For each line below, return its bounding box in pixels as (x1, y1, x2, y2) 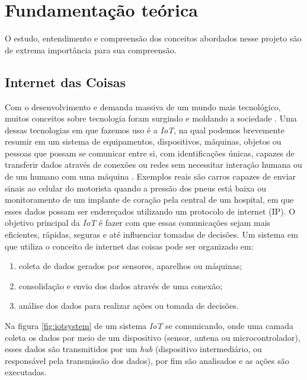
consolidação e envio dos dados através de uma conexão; (18, 279, 223, 292)
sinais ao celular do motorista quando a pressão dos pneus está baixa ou (5, 181, 266, 194)
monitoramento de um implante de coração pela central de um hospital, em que (5, 193, 294, 206)
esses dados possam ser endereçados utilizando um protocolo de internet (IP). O (5, 205, 296, 217)
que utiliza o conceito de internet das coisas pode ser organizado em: (5, 240, 254, 252)
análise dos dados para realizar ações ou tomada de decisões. (18, 299, 239, 312)
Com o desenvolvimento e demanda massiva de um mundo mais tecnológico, (5, 100, 281, 113)
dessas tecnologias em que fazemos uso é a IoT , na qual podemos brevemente (5, 123, 284, 136)
